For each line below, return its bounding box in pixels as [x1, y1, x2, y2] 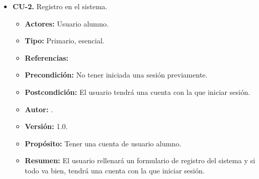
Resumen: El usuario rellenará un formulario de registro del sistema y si [25, 155, 255, 166]
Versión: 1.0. [25, 121, 68, 132]
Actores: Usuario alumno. [25, 18, 109, 29]
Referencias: [25, 52, 69, 63]
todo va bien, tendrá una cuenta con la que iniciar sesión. [25, 165, 205, 175]
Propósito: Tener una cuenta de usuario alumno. [25, 138, 182, 148]
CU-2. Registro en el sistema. [12, 1, 107, 11]
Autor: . [25, 104, 53, 114]
